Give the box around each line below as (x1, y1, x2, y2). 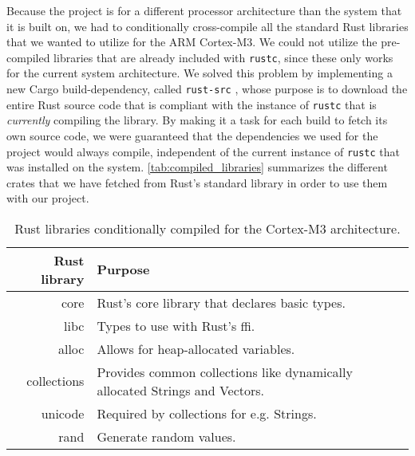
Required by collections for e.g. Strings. (97, 403, 317, 423)
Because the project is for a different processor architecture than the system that (6, 2, 402, 18)
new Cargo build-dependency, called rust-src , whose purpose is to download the (6, 81, 408, 97)
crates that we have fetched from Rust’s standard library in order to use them (6, 174, 388, 191)
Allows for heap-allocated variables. (97, 339, 295, 358)
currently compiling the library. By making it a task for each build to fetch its (6, 112, 388, 128)
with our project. (6, 190, 89, 206)
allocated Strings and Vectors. (97, 380, 265, 399)
